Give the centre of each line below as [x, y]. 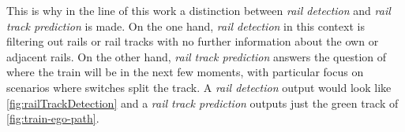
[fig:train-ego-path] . [53, 118]
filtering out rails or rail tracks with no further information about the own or [193, 41]
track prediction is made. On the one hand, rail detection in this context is [186, 26]
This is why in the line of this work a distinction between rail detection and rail [199, 10]
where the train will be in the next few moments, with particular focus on [185, 72]
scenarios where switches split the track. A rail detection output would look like [199, 87]
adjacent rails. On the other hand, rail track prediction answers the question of [197, 56]
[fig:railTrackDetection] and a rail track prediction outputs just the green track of [202, 103]
